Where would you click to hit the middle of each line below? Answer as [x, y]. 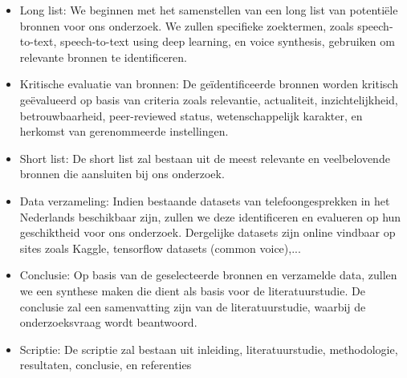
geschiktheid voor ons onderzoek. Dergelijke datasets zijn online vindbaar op [208, 232]
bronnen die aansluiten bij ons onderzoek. [122, 174]
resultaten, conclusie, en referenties [106, 365]
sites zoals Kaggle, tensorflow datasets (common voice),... [160, 248]
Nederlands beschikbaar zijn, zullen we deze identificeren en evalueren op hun [210, 216]
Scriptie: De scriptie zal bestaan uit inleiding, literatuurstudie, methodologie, [209, 349]
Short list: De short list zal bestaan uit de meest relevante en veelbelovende [205, 158]
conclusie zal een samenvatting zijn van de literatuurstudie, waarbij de [193, 306]
